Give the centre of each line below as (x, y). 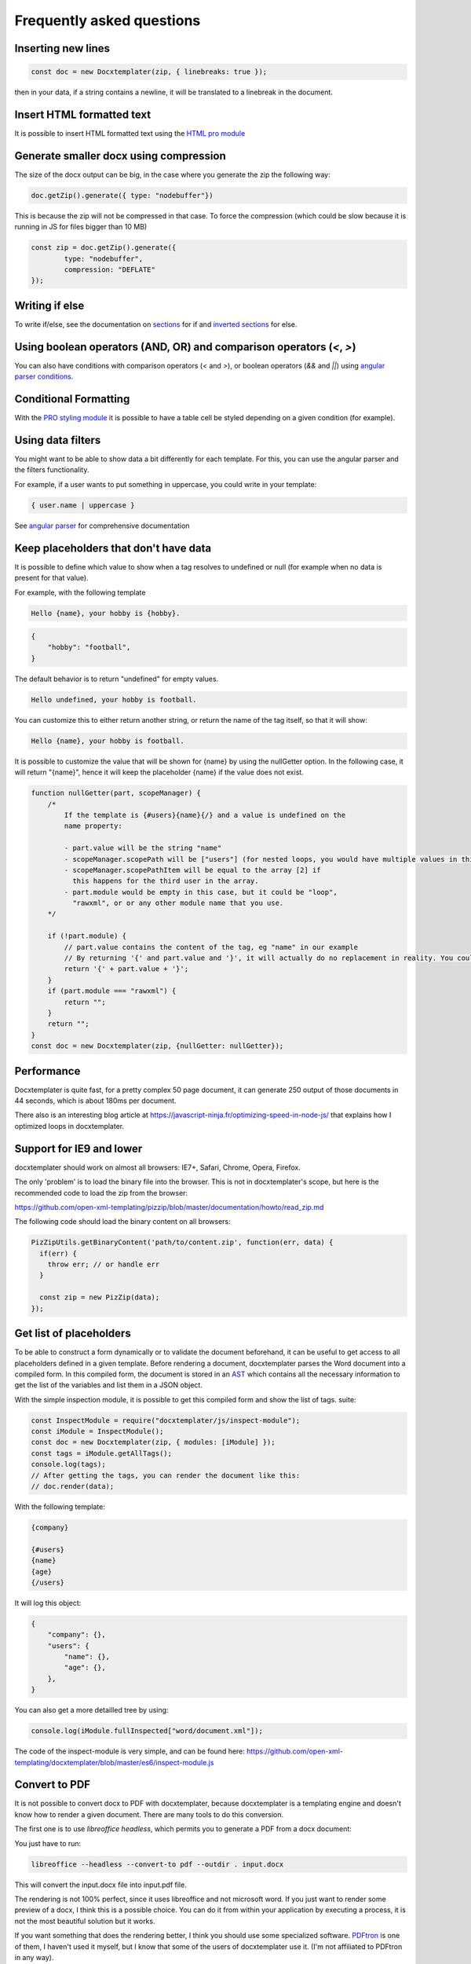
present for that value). (52, 578)
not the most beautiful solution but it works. (85, 1921)
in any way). (34, 1957)
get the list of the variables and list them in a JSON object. (109, 1385)
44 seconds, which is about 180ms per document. (95, 1101)
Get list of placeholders (73, 1334)
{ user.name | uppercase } (83, 505)
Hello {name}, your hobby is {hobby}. (106, 613)
